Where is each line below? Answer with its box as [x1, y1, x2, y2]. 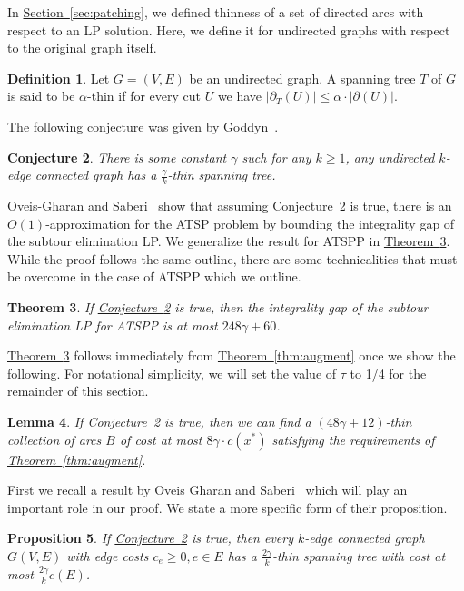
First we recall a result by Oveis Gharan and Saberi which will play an [7, 480, 408, 499]
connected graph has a [35, 165, 157, 184]
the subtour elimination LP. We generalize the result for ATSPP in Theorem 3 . [7, 231, 450, 251]
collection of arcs [7, 429, 102, 448]
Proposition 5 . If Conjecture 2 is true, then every [7, 528, 294, 547]
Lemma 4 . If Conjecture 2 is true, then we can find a [7, 411, 311, 430]
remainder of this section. [7, 381, 149, 400]
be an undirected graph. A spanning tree [189, 68, 416, 87]
